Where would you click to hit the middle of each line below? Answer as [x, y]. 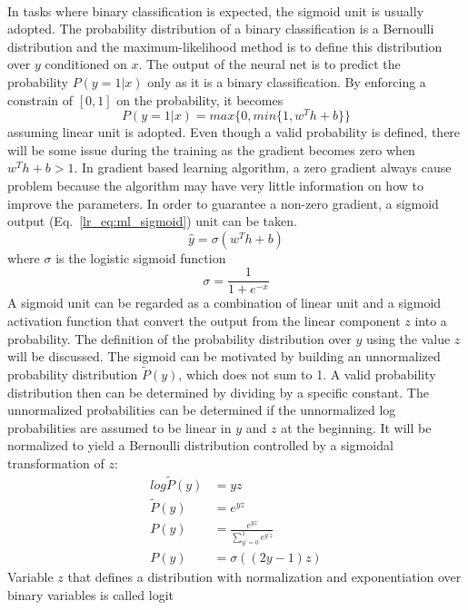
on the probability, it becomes [200, 99]
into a [431, 321]
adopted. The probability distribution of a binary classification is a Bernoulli [221, 29]
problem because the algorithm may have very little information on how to [215, 186]
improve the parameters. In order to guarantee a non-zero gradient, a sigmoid [223, 203]
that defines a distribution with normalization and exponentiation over [264, 577]
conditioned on [86, 64]
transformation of [56, 463]
